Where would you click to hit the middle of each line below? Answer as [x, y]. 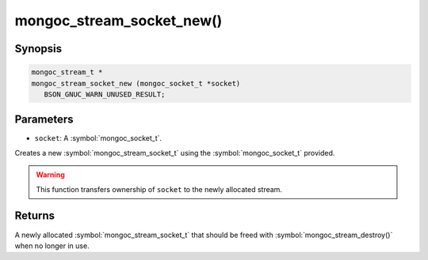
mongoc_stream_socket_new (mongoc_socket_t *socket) [136, 83]
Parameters [44, 120]
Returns [35, 216]
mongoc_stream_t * [67, 72]
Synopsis [38, 49]
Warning [50, 175]
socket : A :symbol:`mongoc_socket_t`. [98, 138]
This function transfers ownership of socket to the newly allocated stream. [159, 189]
